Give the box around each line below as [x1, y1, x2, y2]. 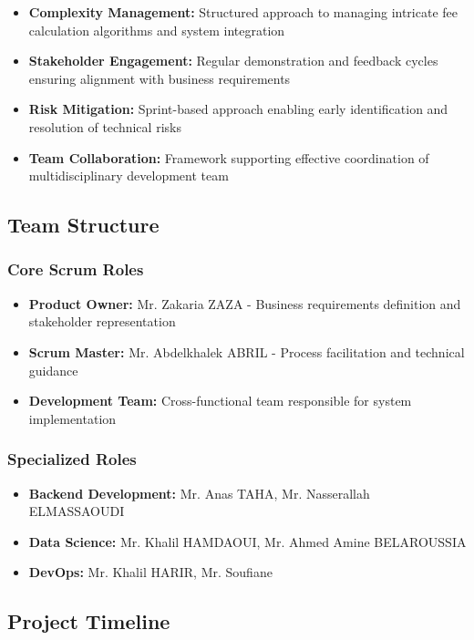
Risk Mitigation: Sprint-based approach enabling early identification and [28, 99, 448, 119]
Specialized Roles [7, 448, 137, 470]
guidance [28, 360, 78, 379]
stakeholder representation [28, 312, 176, 331]
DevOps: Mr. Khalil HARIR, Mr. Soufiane [28, 563, 273, 582]
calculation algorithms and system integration [28, 20, 285, 39]
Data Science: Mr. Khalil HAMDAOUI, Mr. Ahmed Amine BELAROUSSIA [28, 532, 467, 551]
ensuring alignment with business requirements [28, 68, 291, 88]
